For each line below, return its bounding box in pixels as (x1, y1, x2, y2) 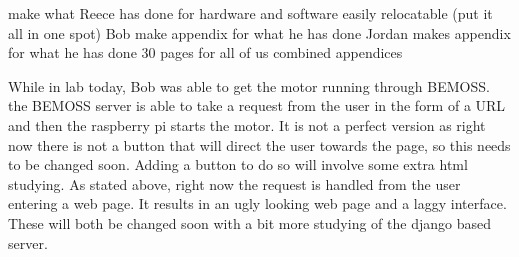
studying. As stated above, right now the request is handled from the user (8, 173, 461, 194)
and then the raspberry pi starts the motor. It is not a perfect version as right (8, 114, 486, 135)
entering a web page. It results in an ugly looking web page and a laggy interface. (8, 193, 507, 214)
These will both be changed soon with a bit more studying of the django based (8, 212, 491, 233)
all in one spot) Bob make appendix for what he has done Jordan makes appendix (8, 22, 511, 43)
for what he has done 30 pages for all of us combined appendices (8, 42, 403, 63)
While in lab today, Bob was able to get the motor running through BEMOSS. (8, 75, 490, 96)
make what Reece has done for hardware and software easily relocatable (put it (8, 3, 493, 23)
